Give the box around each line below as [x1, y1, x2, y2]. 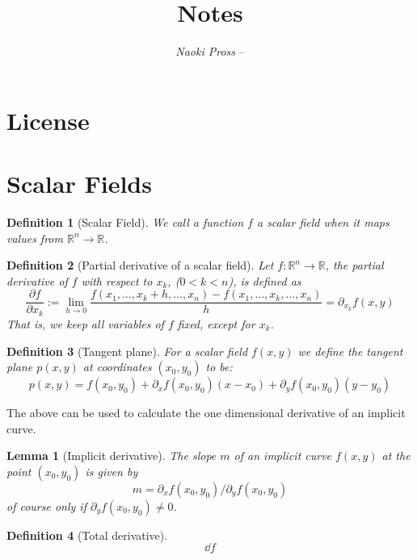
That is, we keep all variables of [6, 315, 164, 332]
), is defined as [228, 272, 301, 289]
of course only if [6, 497, 86, 514]
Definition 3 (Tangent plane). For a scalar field [6, 342, 248, 359]
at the [381, 447, 411, 464]
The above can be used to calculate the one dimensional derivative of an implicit [6, 404, 406, 421]
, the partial [325, 257, 384, 274]
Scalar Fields [6, 167, 152, 200]
